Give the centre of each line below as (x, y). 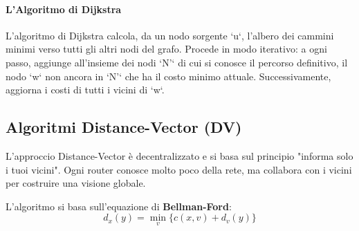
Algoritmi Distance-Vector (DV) (124, 127)
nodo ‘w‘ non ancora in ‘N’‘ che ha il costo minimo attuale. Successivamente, (168, 76)
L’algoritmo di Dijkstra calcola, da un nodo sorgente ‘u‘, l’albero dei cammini (170, 35)
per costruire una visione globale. (76, 183)
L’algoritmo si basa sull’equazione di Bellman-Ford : (119, 206)
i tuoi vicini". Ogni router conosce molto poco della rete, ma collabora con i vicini (179, 169)
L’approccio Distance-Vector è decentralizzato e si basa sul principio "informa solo (179, 155)
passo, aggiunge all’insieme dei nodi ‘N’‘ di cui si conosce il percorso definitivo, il (177, 62)
